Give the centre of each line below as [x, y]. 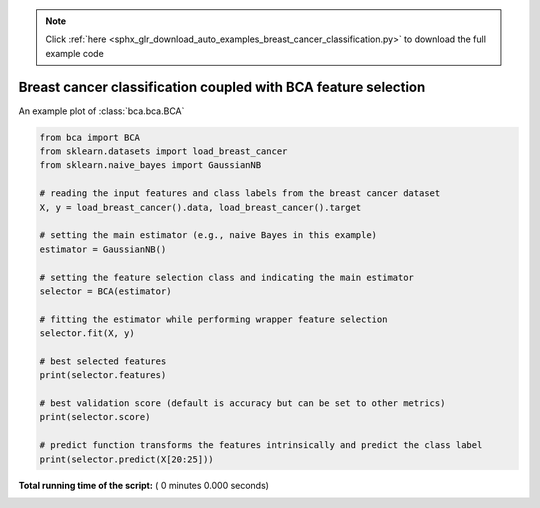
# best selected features [103, 361]
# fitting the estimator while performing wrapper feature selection [213, 319]
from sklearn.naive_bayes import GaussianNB [150, 165]
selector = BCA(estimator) [105, 291]
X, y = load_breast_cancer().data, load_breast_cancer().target [200, 207]
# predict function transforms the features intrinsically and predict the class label [261, 445]
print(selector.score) [95, 417]
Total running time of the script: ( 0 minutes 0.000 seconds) [144, 485]
